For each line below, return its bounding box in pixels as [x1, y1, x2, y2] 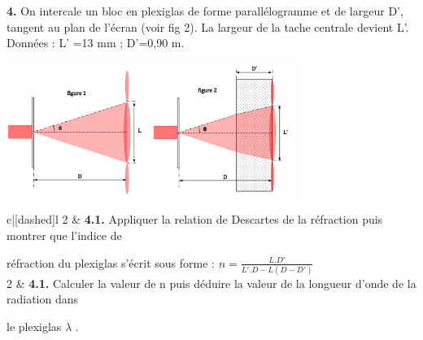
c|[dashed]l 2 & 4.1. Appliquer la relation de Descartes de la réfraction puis [7, 211, 383, 228]
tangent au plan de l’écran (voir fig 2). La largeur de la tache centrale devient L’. [7, 18, 409, 35]
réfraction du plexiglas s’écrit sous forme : [7, 254, 215, 271]
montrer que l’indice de [7, 226, 122, 243]
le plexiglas [7, 318, 62, 335]
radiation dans [7, 290, 79, 307]
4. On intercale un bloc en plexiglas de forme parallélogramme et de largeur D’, [7, 2, 403, 19]
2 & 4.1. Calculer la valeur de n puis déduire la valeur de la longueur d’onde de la [7, 274, 416, 291]
